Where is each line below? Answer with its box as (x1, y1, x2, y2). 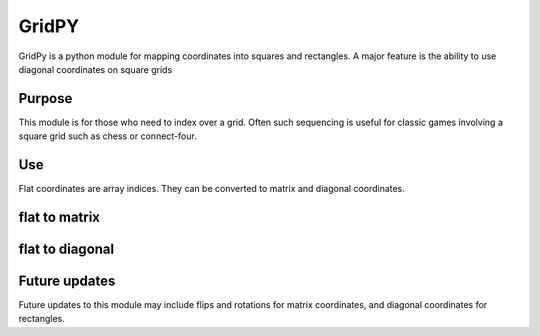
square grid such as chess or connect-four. (18, 130, 197, 142)
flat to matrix (18, 208, 100, 225)
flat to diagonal (18, 240, 115, 257)
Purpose (18, 90, 73, 107)
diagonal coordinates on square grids (18, 63, 173, 75)
